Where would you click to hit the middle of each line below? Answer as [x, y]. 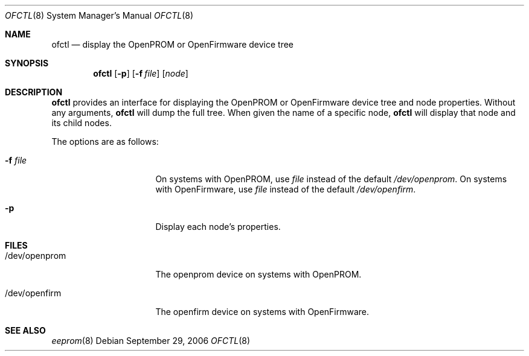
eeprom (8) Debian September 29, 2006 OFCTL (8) [151, 341]
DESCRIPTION [34, 92]
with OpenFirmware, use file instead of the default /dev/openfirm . [286, 189]
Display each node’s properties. [218, 227]
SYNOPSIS [27, 63]
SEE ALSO [25, 330]
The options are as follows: [105, 141]
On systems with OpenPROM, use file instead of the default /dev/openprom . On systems [331, 179]
